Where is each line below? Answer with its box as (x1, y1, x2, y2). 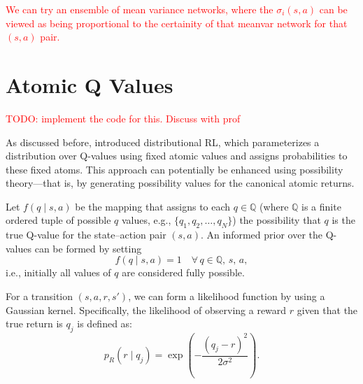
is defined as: (77, 316, 132, 331)
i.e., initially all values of (6, 265, 111, 280)
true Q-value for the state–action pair (6, 227, 166, 242)
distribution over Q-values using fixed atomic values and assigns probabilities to (6, 148, 348, 163)
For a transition (6, 289, 73, 304)
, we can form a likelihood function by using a (128, 289, 325, 304)
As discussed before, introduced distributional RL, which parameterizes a (6, 134, 320, 149)
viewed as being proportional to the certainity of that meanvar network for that (6, 15, 348, 30)
